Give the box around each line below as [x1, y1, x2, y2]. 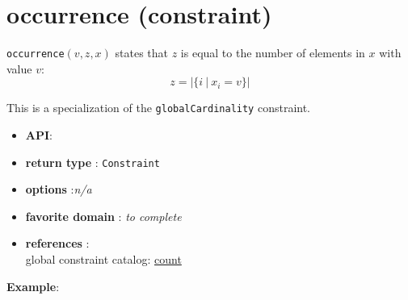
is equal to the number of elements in [180, 44, 365, 61]
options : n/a [25, 181, 92, 198]
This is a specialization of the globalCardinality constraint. [6, 99, 310, 116]
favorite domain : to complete [25, 207, 182, 224]
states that [115, 44, 168, 61]
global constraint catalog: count [25, 251, 182, 268]
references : [25, 235, 90, 252]
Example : [6, 277, 60, 294]
